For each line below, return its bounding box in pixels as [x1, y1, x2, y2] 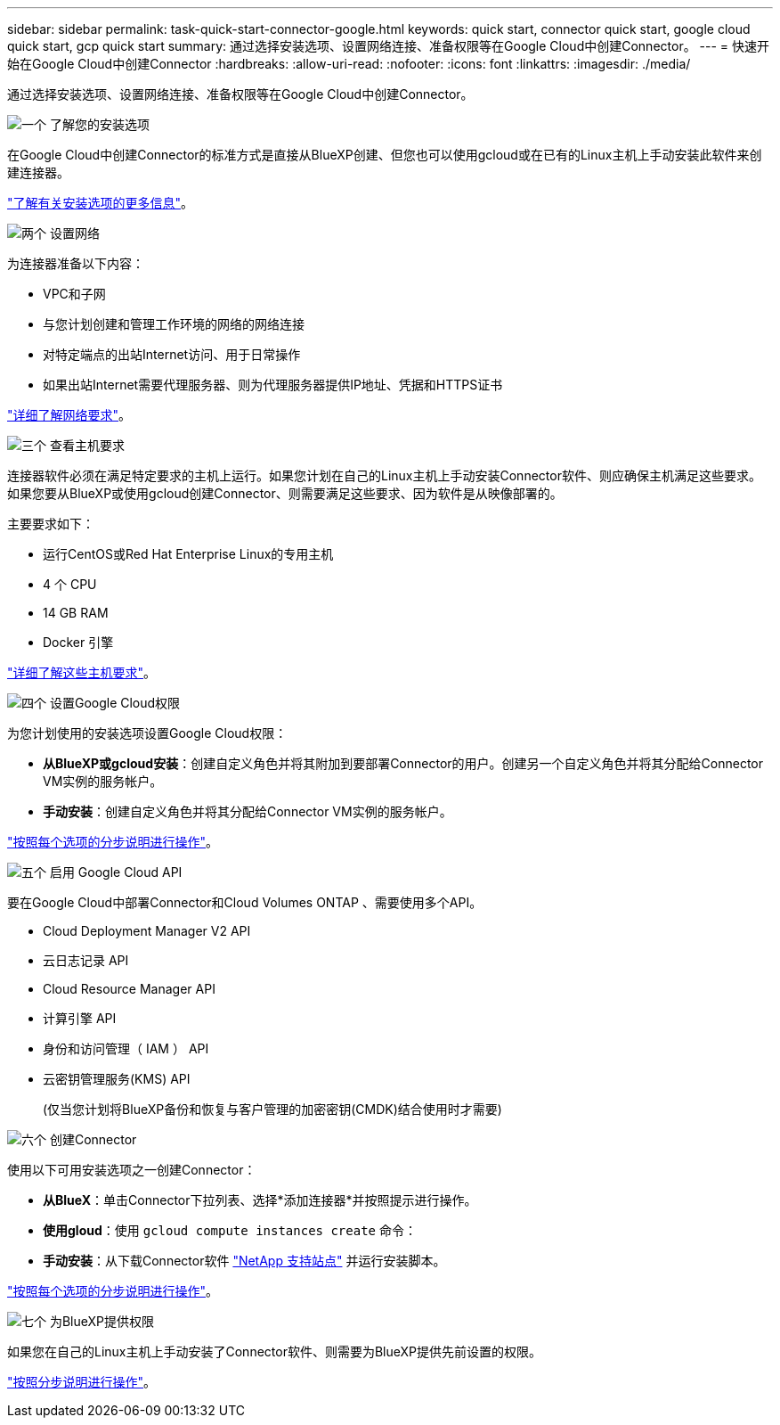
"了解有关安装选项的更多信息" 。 [7, 195, 194, 210]
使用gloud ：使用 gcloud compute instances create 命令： [43, 1223, 417, 1238]
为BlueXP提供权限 [49, 1314, 155, 1329]
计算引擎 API [43, 1011, 117, 1026]
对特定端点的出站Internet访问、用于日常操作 [43, 347, 301, 362]
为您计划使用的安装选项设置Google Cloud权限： [7, 725, 288, 741]
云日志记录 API [43, 953, 129, 968]
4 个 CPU [43, 577, 97, 592]
